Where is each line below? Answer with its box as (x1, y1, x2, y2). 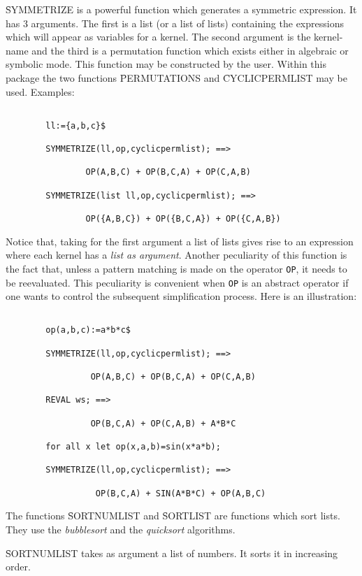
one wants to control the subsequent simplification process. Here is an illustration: (6, 289, 357, 303)
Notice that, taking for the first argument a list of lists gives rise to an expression (6, 233, 354, 248)
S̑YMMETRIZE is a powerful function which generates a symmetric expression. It (6, 2, 357, 16)
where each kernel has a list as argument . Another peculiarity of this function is (6, 247, 347, 262)
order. (6, 559, 31, 574)
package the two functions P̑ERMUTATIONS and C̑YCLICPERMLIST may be (6, 70, 347, 85)
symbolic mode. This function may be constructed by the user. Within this (6, 57, 326, 71)
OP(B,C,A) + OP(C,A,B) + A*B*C (90, 418, 236, 429)
